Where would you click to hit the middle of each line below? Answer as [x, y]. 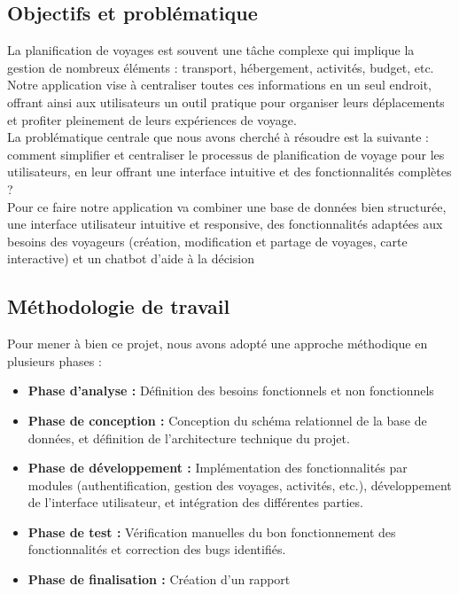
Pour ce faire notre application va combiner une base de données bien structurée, [227, 206]
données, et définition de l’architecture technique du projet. [189, 438]
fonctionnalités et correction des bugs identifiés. [157, 549]
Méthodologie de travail [119, 306]
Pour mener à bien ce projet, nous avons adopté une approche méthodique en [218, 344]
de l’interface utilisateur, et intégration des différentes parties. [195, 502]
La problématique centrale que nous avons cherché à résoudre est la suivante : [218, 137]
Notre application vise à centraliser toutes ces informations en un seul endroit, [219, 85]
